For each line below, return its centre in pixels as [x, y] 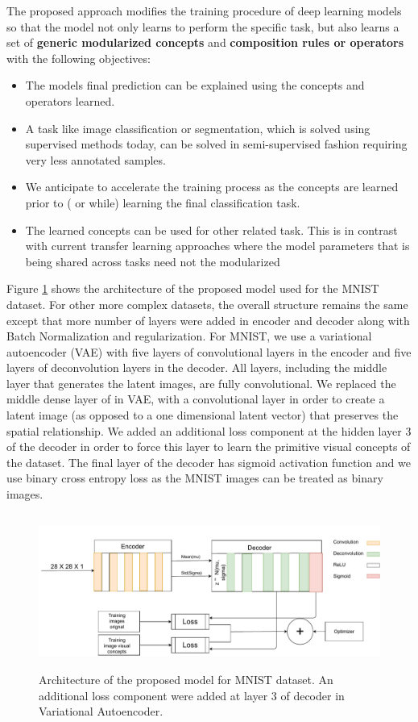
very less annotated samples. [95, 159]
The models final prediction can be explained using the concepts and [195, 85]
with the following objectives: [79, 58]
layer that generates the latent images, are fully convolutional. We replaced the [201, 383]
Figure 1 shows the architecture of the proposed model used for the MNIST [193, 288]
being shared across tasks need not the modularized [153, 261]
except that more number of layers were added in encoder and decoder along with [208, 320]
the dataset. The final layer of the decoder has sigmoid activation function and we [209, 462]
